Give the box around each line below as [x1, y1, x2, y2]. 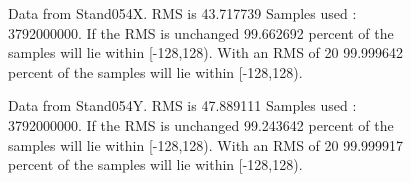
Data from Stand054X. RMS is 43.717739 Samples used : [8, 3, 357, 23]
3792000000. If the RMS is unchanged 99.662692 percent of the [8, 22, 394, 43]
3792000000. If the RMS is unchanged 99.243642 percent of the [8, 114, 394, 135]
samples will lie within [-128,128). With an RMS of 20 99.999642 [8, 42, 404, 63]
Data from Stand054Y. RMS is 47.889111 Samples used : [8, 95, 357, 116]
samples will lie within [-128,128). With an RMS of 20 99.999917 [8, 134, 404, 155]
